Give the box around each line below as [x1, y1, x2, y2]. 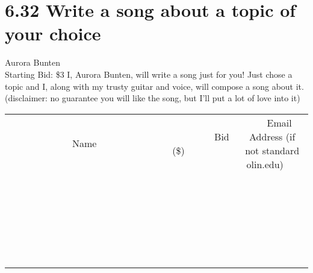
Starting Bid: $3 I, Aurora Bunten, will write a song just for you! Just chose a [5, 67, 293, 80]
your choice [5, 21, 101, 46]
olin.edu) [246, 157, 284, 171]
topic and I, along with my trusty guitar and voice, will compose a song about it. [5, 80, 304, 92]
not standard [245, 143, 300, 157]
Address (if [249, 129, 296, 143]
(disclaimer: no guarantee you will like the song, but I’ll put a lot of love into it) [5, 92, 300, 104]
